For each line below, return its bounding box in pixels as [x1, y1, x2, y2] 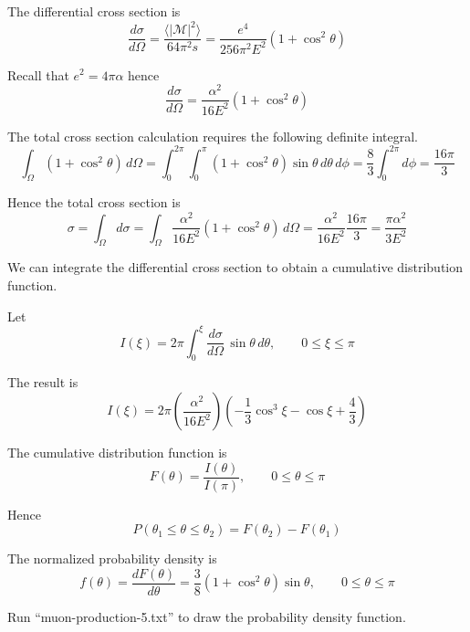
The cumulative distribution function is [7, 443, 227, 462]
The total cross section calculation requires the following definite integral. [7, 126, 419, 145]
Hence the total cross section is [7, 193, 181, 212]
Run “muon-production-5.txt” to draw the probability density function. [7, 606, 406, 626]
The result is [7, 373, 78, 392]
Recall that [7, 65, 69, 84]
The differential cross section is [7, 2, 181, 20]
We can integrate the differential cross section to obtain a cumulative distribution [7, 258, 464, 277]
